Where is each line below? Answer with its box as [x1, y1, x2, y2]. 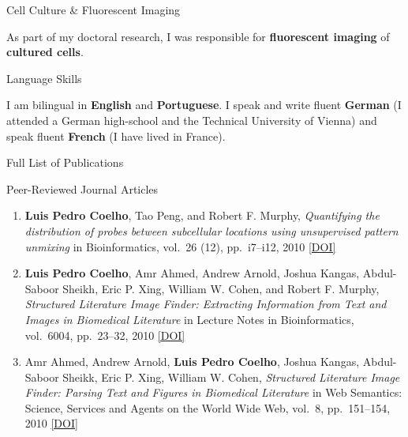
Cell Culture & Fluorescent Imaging [6, 2, 181, 17]
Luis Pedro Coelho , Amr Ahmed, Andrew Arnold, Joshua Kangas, [24, 265, 360, 281]
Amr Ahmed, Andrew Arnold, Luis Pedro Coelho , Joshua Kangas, [24, 353, 360, 370]
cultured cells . [6, 43, 84, 60]
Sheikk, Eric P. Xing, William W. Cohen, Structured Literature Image [62, 368, 400, 385]
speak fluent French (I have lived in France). [6, 127, 226, 144]
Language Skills [6, 70, 82, 86]
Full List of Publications [6, 154, 124, 171]
